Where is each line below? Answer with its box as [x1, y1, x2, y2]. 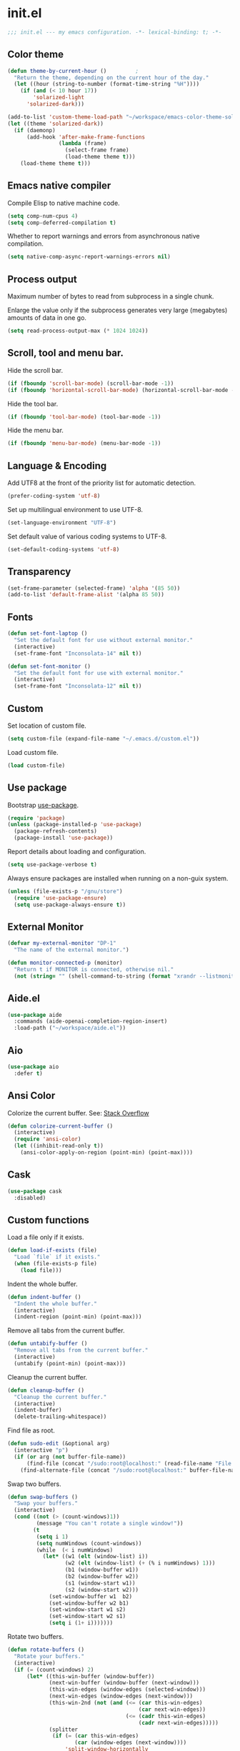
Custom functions [7, 1214, 89, 1226]
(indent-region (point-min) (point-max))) [14, 1313, 142, 1320]
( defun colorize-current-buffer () [7, 1123, 114, 1130]
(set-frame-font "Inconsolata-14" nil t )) [14, 650, 142, 657]
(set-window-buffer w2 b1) [49, 1600, 130, 1607]
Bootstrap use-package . [7, 801, 79, 809]
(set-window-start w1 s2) [49, 1606, 126, 1613]
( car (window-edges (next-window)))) [74, 1739, 187, 1747]
